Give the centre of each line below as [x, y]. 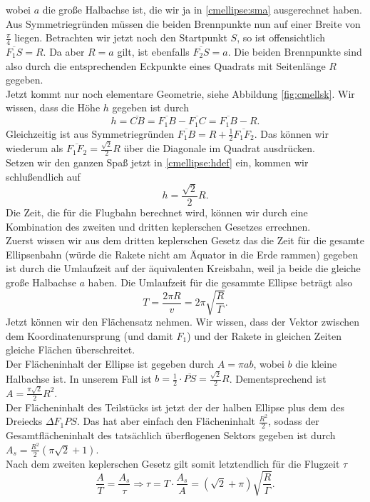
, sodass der [294, 421]
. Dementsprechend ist [278, 378]
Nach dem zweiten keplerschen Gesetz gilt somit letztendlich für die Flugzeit [173, 463]
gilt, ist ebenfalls [153, 52]
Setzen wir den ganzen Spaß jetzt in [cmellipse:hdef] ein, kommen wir [157, 162]
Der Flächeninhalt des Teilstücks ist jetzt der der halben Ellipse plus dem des [175, 407]
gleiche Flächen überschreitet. [71, 350]
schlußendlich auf [43, 176]
